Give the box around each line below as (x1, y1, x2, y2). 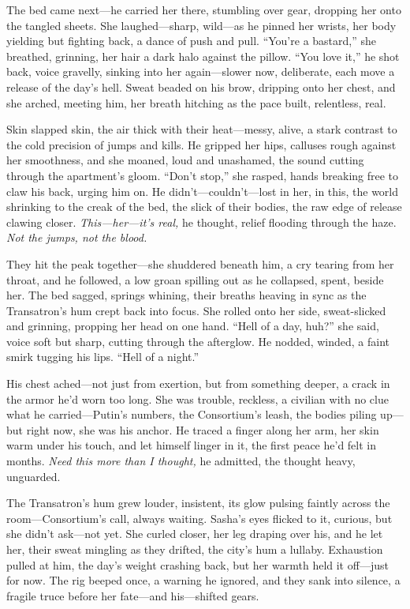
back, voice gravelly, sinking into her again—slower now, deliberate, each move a (6, 63, 395, 80)
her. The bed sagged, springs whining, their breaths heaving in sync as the (6, 287, 367, 303)
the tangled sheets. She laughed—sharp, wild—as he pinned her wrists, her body (6, 17, 397, 33)
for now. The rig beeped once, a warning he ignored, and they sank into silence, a (6, 572, 401, 588)
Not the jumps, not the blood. (6, 229, 147, 246)
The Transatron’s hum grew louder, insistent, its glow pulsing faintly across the (6, 494, 390, 511)
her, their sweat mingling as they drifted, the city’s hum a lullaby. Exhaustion (6, 541, 383, 557)
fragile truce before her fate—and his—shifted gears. (6, 587, 259, 603)
